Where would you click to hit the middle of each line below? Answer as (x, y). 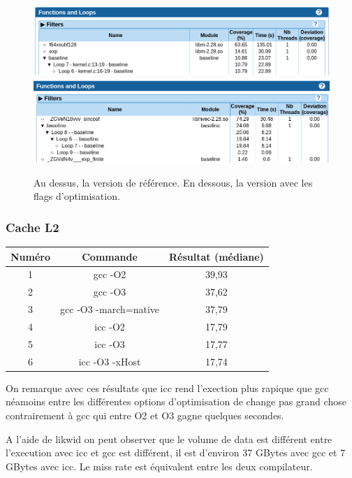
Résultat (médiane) (217, 256)
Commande (110, 256)
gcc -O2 (110, 274)
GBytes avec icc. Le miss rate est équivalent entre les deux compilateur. (159, 466)
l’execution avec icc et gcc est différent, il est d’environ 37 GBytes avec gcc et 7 (176, 452)
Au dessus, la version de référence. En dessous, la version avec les (173, 182)
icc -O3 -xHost (110, 361)
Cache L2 (32, 227)
